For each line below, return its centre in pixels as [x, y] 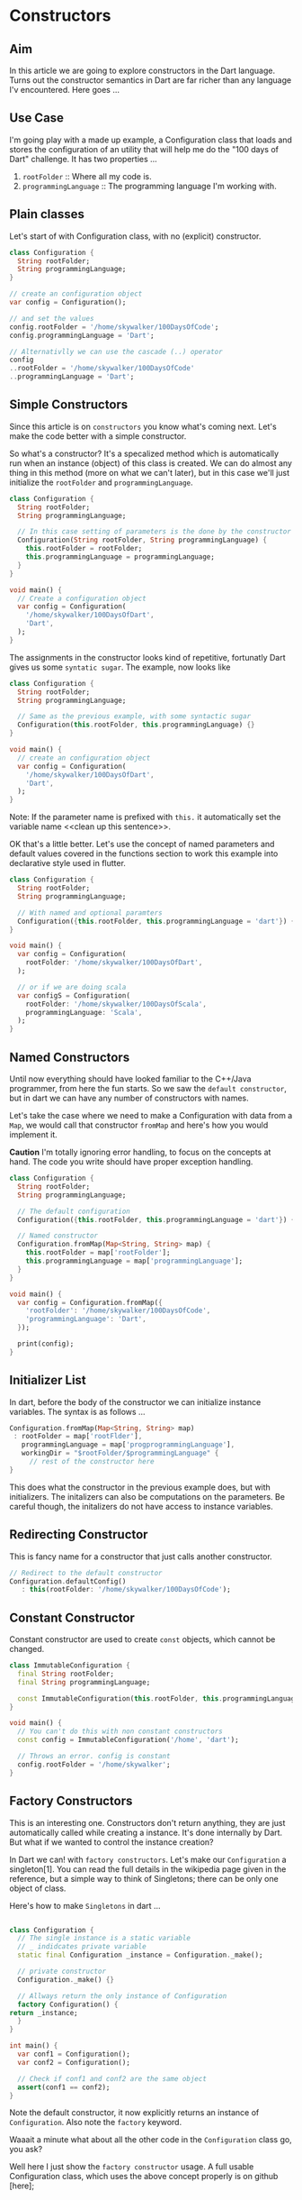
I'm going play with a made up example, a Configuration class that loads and [151, 140]
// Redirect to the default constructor [86, 1573]
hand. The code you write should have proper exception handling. [131, 1162]
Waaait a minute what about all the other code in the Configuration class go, [151, 2140]
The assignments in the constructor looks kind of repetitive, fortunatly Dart [147, 657]
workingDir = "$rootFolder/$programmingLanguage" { [120, 1453]
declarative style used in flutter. [67, 863]
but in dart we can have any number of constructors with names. [129, 1098]
